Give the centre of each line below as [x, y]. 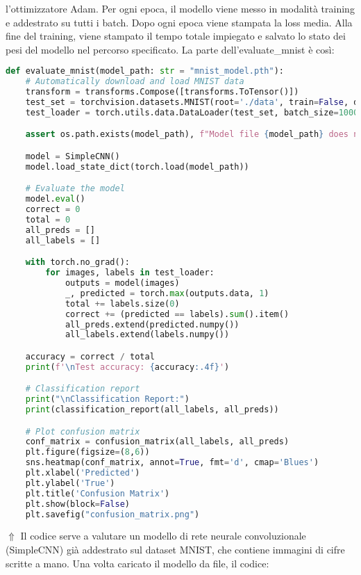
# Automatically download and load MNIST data [135, 82]
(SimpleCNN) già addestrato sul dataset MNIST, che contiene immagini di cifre [175, 550]
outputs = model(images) [122, 283]
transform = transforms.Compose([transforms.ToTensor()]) [162, 92]
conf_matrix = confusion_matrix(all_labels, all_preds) [157, 442]
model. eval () [55, 199]
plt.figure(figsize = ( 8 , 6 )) [87, 452]
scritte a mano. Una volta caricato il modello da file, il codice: [137, 563]
